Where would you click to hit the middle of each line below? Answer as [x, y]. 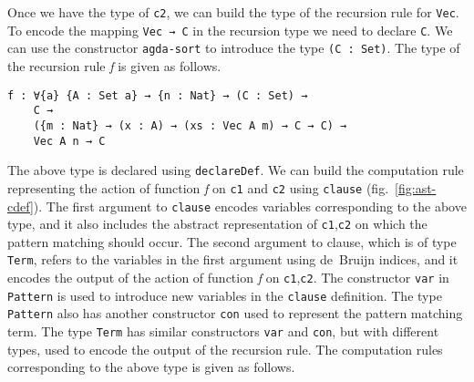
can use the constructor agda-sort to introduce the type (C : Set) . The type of [234, 48]
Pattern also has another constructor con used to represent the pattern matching [235, 313]
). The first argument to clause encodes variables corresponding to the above [250, 206]
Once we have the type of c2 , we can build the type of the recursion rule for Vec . [233, 12]
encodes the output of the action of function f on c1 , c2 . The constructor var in [228, 278]
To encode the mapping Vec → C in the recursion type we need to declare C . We [230, 30]
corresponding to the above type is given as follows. [151, 367]
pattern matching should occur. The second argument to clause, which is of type [232, 241]
